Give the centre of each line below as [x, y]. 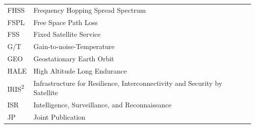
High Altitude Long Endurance [80, 70]
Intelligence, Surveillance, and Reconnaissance [102, 105]
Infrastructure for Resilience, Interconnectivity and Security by [128, 83]
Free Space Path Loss [66, 22]
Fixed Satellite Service [67, 34]
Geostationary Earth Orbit [74, 59]
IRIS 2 [16, 88]
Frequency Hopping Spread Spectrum [90, 10]
